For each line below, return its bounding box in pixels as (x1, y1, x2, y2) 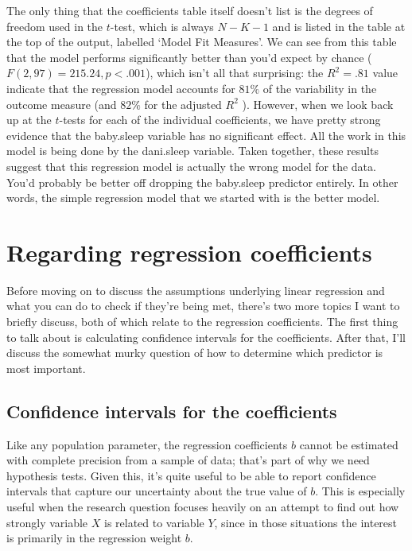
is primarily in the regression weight (6, 530, 182, 546)
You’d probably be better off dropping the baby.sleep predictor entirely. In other (6, 173, 398, 190)
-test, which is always (110, 17, 214, 34)
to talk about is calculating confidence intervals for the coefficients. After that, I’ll (6, 328, 406, 345)
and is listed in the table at (272, 17, 406, 34)
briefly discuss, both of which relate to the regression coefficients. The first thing (6, 313, 398, 330)
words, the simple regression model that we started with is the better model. (6, 189, 380, 206)
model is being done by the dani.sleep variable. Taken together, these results (6, 142, 379, 159)
